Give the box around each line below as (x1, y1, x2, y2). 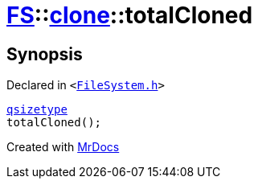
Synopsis (6, 43, 83, 64)
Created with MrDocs (6, 140, 120, 154)
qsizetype (6, 103, 68, 117)
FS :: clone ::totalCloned (6, 2, 253, 29)
